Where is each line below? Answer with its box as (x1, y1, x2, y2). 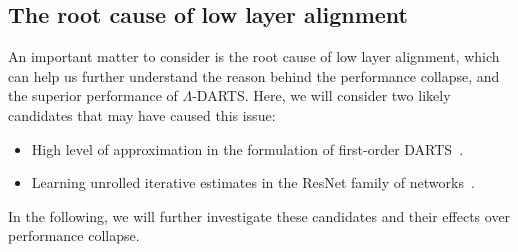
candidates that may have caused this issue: (8, 104, 276, 125)
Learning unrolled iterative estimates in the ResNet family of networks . (31, 172, 475, 193)
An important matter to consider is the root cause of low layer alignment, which (8, 46, 500, 67)
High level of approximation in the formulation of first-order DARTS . (31, 138, 464, 159)
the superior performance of (8, 85, 178, 106)
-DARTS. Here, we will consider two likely (192, 85, 451, 106)
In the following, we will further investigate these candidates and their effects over (8, 205, 511, 226)
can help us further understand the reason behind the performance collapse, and (8, 65, 500, 86)
